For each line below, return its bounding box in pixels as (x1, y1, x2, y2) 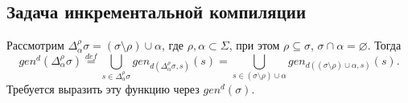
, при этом (229, 37, 280, 53)
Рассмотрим (6, 37, 64, 53)
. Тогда (367, 37, 402, 53)
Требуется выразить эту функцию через (6, 81, 200, 97)
